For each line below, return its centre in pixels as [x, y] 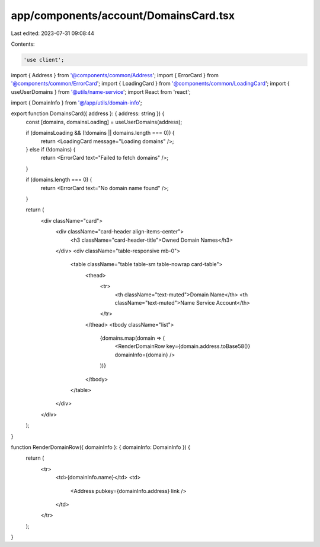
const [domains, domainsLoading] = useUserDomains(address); [104, 122]
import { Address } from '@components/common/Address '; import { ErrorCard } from [115, 75]
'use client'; [44, 60]
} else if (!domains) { [51, 150]
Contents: [23, 44]
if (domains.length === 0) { [59, 180]
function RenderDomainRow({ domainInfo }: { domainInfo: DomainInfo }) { [101, 447]
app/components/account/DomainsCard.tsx [123, 15]
